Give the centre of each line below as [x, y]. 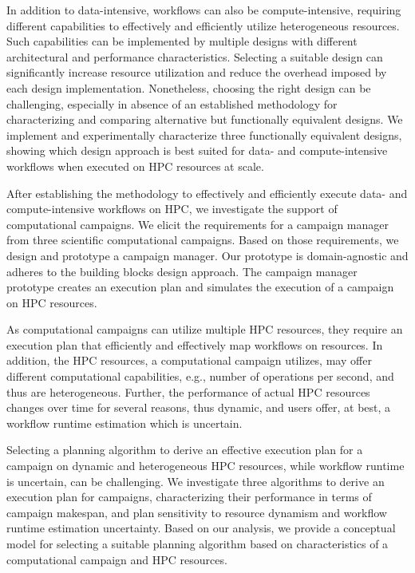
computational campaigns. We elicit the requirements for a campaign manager [198, 224]
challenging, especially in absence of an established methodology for [172, 103]
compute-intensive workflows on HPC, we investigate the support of [172, 209]
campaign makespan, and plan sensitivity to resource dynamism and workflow [197, 512]
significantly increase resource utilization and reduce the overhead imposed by [197, 72]
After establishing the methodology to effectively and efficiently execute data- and [207, 193]
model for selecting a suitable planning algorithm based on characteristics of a [198, 543]
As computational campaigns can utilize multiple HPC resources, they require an [205, 329]
